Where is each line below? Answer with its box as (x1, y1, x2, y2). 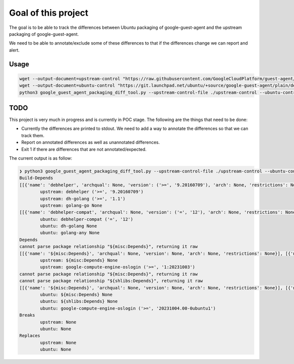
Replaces (19, 333, 41, 339)
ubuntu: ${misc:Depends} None (40, 291, 113, 297)
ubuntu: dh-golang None (40, 223, 98, 229)
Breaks (19, 313, 35, 318)
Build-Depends (19, 175, 53, 181)
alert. (9, 47, 20, 53)
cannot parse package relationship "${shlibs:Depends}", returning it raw (19, 278, 203, 284)
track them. (21, 132, 45, 138)
